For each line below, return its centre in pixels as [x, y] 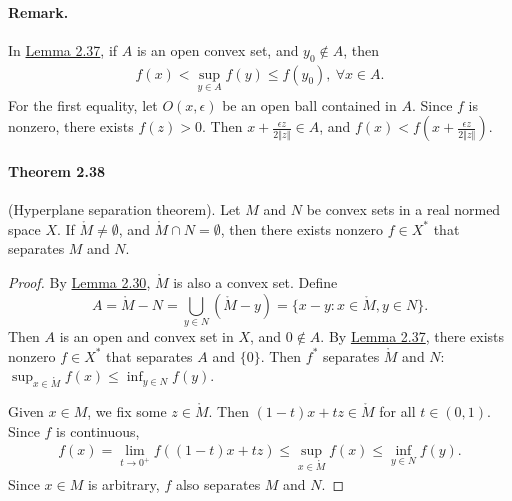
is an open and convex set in [146, 335]
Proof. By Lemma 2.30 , [79, 282]
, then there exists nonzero [302, 228]
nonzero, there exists [71, 126]
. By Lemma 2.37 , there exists [412, 335]
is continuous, [98, 430]
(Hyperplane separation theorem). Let [124, 209]
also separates [218, 483]
